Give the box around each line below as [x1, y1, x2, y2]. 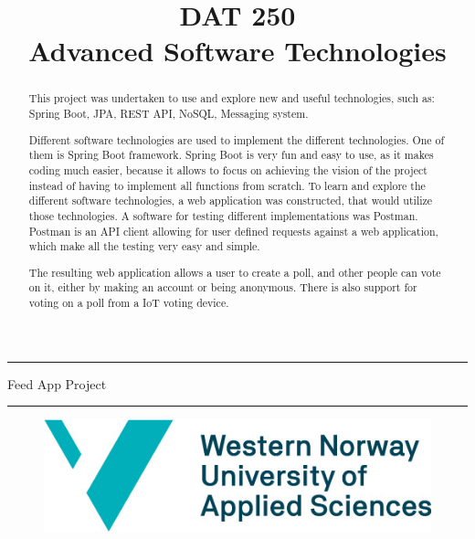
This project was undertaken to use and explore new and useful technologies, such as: [28, 90, 435, 106]
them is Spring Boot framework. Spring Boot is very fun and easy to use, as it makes [28, 147, 434, 163]
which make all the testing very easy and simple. [28, 238, 260, 254]
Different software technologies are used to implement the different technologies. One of [28, 132, 445, 147]
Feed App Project [7, 374, 107, 393]
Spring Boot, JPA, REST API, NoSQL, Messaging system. [28, 106, 309, 122]
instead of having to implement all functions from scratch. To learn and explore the [28, 177, 426, 193]
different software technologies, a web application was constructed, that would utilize [28, 193, 433, 208]
